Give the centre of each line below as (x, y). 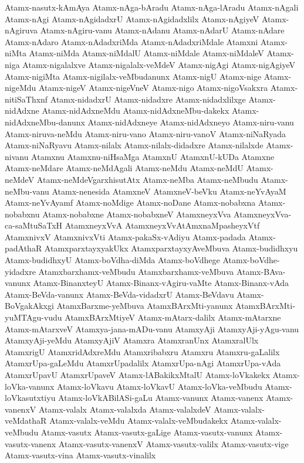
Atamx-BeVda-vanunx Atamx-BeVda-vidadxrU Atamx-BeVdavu (119, 294)
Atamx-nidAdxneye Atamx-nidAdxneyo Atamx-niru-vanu (191, 122)
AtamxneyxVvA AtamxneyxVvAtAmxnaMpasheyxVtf (162, 225)
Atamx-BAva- (261, 271)
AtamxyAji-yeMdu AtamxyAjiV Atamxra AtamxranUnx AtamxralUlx (132, 340)
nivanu (17, 156)
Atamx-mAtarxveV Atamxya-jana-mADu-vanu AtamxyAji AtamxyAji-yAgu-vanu (152, 328)
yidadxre (20, 271)
